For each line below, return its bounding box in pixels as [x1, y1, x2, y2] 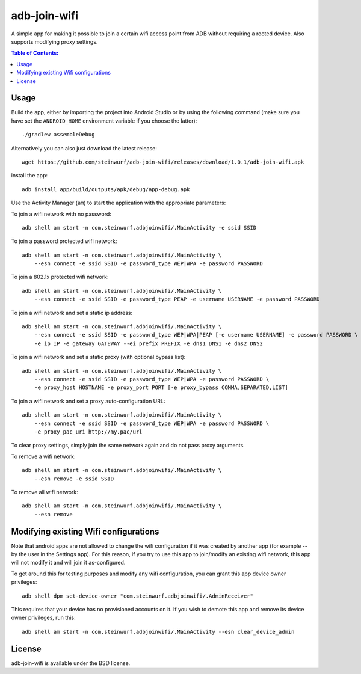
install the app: [11, 172, 48, 179]
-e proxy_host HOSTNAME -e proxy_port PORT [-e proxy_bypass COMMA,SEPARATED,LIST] [34, 384, 289, 391]
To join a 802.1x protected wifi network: [11, 274, 109, 281]
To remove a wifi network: [11, 453, 76, 460]
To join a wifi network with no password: [11, 210, 111, 218]
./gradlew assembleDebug [22, 131, 95, 138]
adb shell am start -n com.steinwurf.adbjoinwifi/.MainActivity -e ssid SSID [22, 224, 257, 231]
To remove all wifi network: [11, 488, 78, 495]
